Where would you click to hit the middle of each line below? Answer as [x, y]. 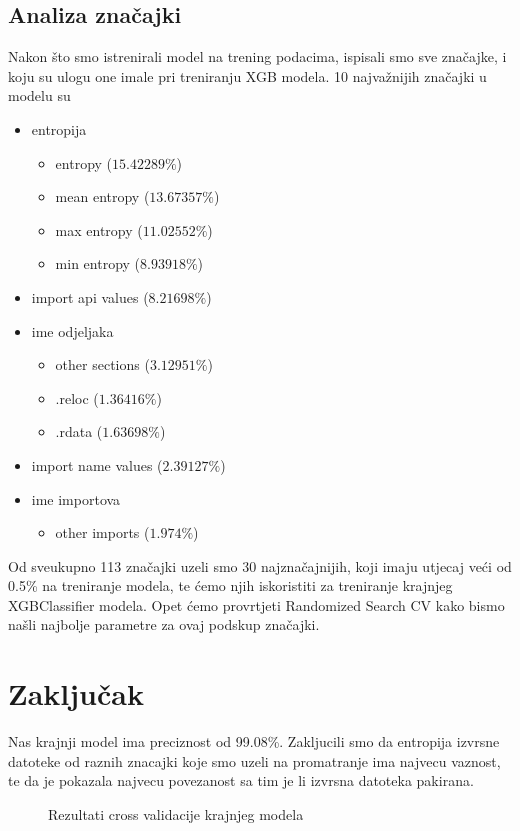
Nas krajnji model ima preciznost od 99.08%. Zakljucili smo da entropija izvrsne [254, 741]
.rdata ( [79, 431]
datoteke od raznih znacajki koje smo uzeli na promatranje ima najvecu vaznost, [254, 760]
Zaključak [76, 693]
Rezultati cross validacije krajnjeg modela [176, 813]
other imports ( [102, 532]
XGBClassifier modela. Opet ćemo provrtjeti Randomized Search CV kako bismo [256, 604]
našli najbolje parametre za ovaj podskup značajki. [164, 624]
